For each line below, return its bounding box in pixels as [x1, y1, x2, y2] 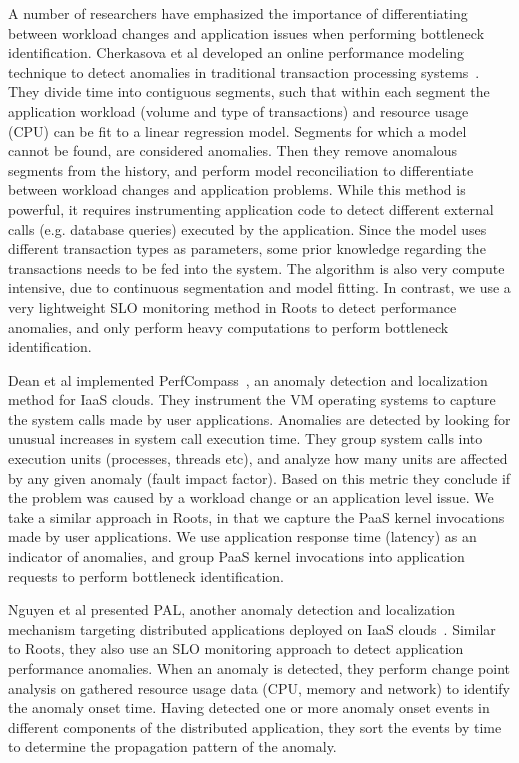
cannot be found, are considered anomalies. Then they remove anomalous [8, 140, 458, 161]
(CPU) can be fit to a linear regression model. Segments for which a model [8, 120, 467, 141]
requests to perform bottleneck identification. [8, 565, 285, 586]
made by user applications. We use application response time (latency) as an [8, 526, 477, 547]
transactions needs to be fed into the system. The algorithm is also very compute [8, 257, 505, 278]
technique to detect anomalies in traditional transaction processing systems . [8, 61, 480, 82]
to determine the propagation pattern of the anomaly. [8, 736, 337, 757]
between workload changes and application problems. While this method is [8, 179, 466, 200]
